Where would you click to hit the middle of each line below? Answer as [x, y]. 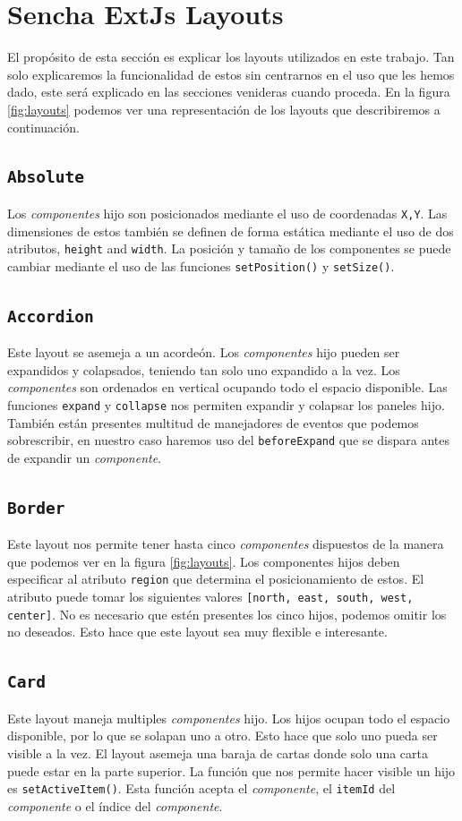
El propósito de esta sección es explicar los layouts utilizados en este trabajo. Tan [231, 57]
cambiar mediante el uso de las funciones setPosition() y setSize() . [201, 265]
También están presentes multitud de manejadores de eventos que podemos [213, 422]
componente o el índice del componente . [115, 805]
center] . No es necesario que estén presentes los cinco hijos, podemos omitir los [227, 614]
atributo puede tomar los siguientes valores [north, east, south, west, [210, 597]
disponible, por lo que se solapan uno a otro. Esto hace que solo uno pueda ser [222, 735]
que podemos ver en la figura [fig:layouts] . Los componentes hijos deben [204, 561]
